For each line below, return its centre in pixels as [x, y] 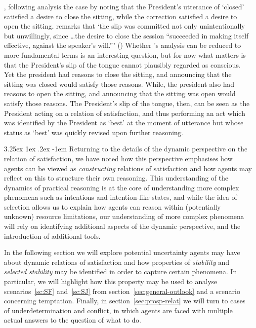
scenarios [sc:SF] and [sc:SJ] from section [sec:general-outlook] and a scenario [122, 291]
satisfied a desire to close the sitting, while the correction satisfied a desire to [121, 16]
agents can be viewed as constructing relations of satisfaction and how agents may [128, 168]
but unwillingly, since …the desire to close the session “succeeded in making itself [126, 35]
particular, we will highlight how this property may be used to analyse [111, 281]
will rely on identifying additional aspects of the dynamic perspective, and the [122, 226]
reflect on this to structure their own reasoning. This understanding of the [116, 178]
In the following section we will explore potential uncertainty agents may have [122, 252]
